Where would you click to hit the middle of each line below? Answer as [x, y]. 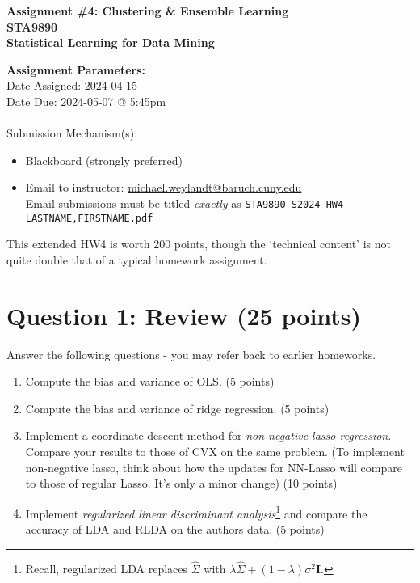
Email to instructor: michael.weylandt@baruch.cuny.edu [164, 187]
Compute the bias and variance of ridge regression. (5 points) [177, 408]
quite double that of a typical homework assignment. [137, 259]
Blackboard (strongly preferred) [104, 160]
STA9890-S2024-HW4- [297, 204]
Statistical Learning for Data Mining [111, 42]
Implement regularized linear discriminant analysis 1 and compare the [196, 512]
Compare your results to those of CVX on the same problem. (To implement [215, 451]
